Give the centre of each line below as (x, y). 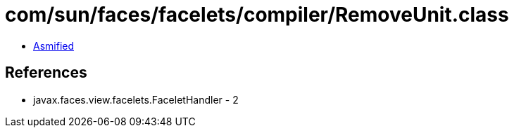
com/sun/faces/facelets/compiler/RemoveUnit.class (257, 15)
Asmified (54, 45)
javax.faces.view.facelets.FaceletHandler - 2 (136, 99)
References (46, 73)
